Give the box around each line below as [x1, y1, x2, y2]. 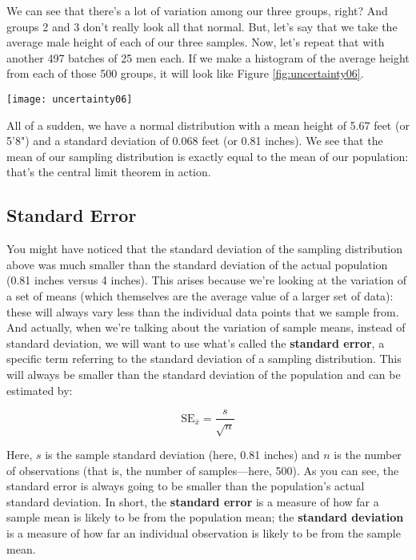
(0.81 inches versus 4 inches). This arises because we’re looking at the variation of [6, 272, 407, 288]
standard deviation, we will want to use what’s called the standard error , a [6, 334, 385, 351]
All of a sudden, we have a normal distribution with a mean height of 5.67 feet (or [6, 116, 410, 133]
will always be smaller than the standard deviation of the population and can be [6, 365, 401, 382]
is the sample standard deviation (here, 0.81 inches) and [45, 445, 320, 462]
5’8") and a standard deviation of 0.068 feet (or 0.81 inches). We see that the [6, 132, 383, 149]
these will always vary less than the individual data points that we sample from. [6, 303, 399, 320]
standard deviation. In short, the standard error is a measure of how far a [6, 493, 379, 510]
